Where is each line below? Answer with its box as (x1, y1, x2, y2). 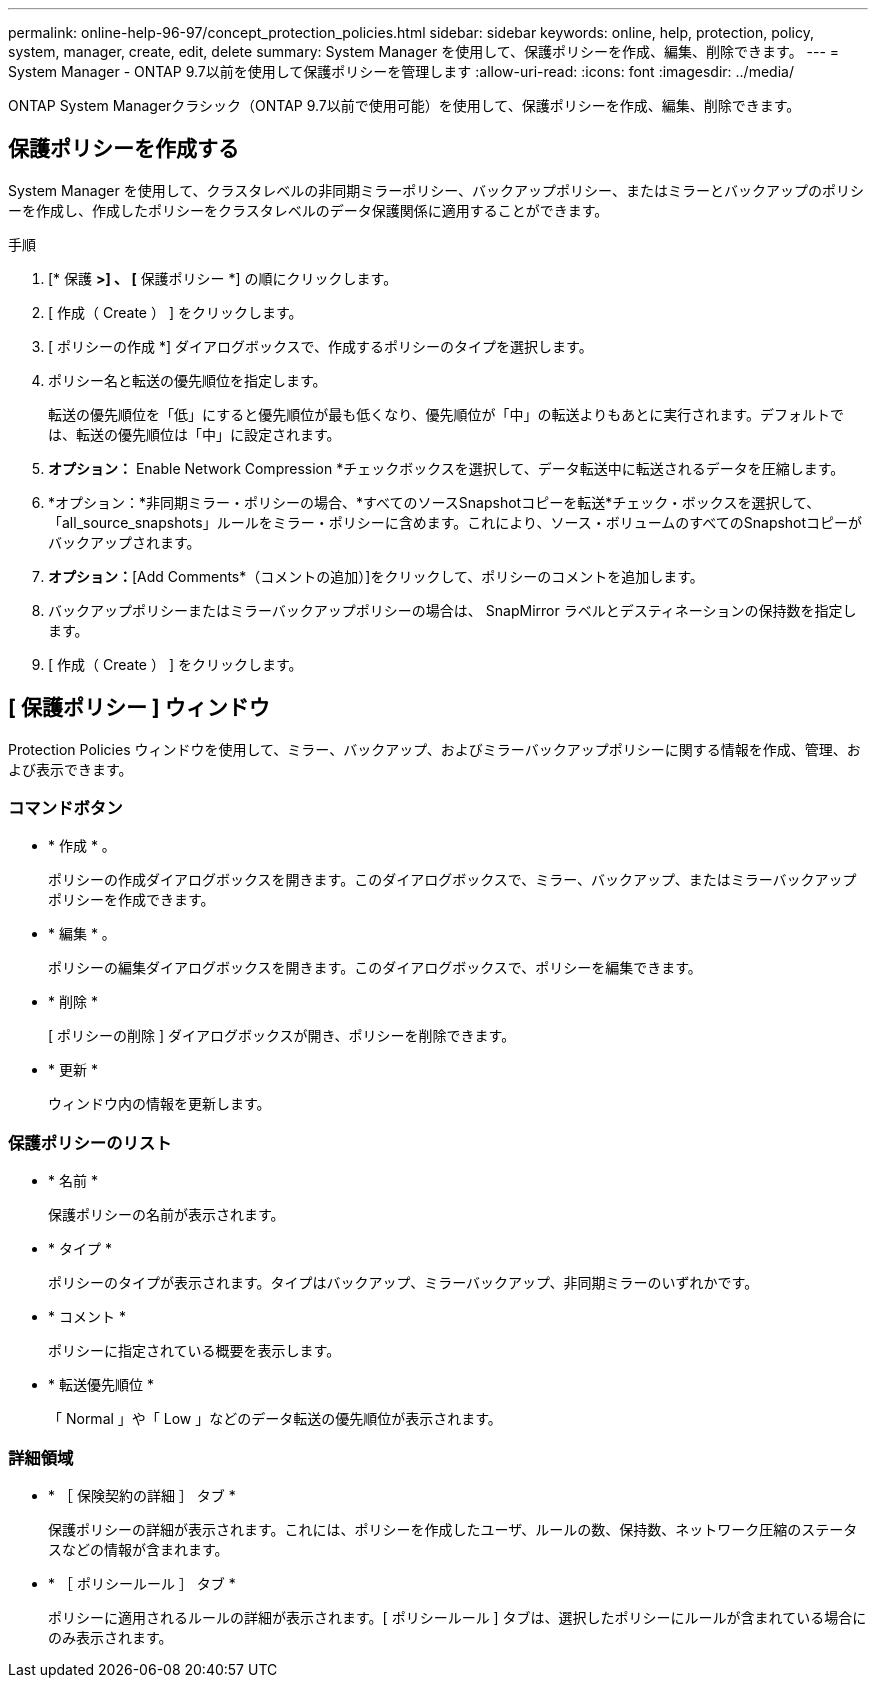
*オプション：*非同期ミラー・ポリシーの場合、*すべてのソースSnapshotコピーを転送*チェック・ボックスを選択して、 (48, 493, 821, 511)
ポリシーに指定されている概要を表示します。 (48, 1342, 341, 1360)
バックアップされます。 (48, 533, 201, 551)
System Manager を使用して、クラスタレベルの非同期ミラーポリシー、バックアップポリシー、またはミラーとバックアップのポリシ (8, 181, 864, 199)
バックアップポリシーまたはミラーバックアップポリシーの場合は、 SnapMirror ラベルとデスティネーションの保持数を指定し (48, 601, 857, 619)
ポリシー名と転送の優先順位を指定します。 (48, 371, 327, 389)
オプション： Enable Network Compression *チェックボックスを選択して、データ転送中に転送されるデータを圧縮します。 (48, 459, 845, 477)
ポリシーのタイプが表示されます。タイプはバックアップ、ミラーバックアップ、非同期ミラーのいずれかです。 (48, 1274, 759, 1292)
